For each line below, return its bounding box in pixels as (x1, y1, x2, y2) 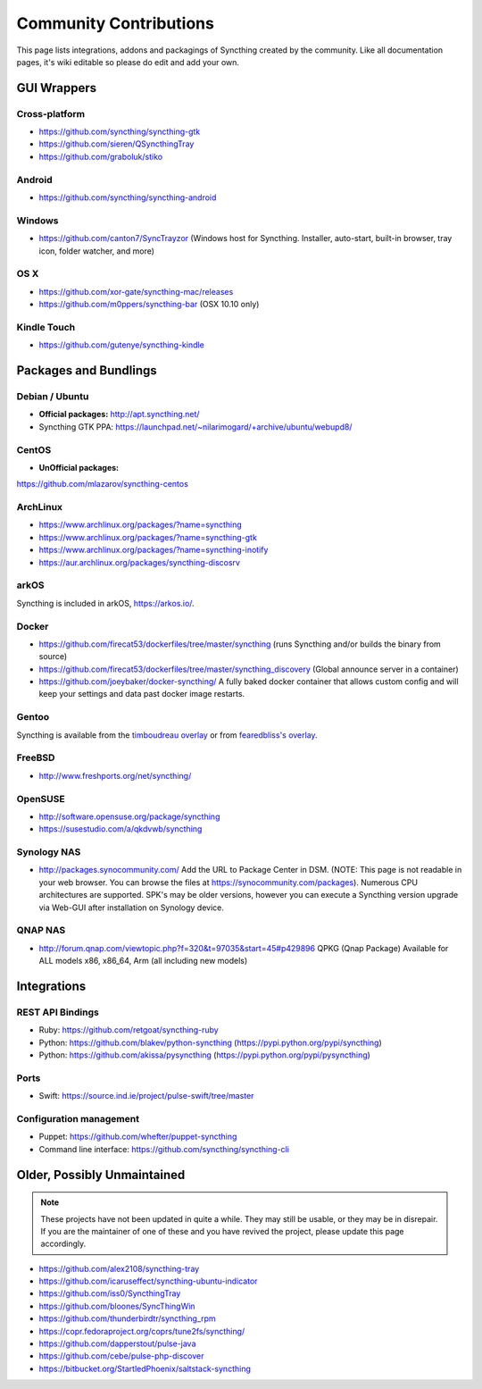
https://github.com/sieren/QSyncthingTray (38, 138, 195, 149)
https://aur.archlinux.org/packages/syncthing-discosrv (38, 556, 241, 567)
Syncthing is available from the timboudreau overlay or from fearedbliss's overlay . (16, 729, 318, 741)
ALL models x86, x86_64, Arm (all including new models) (38, 956, 248, 966)
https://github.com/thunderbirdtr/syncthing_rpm (38, 1313, 216, 1324)
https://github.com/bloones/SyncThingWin (38, 1301, 195, 1311)
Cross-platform (16, 107, 85, 120)
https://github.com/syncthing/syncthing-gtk (38, 126, 201, 138)
